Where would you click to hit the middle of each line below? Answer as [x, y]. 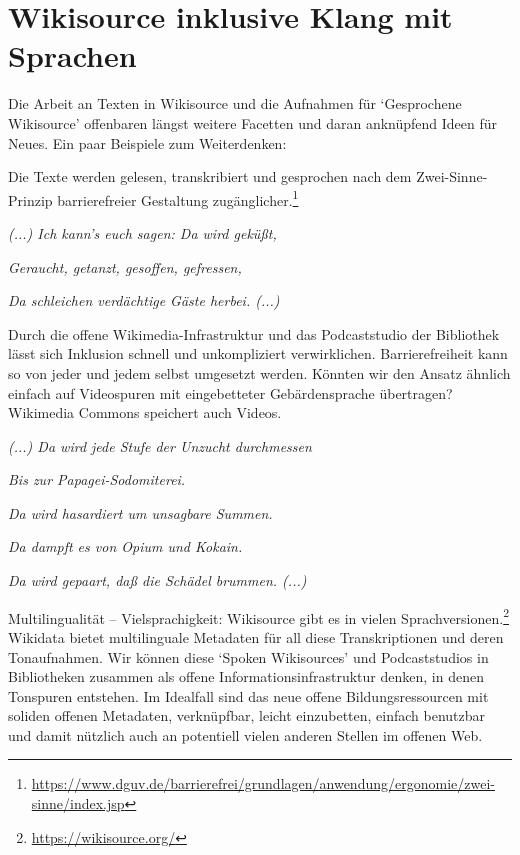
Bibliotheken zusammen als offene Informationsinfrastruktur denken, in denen [246, 676]
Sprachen [72, 55]
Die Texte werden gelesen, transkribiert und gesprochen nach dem [210, 176]
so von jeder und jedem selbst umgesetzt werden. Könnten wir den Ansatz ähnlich [259, 372]
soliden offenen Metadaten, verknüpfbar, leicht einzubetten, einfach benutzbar [247, 715]
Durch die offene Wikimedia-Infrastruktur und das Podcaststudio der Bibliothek [254, 333]
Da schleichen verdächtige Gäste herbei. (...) [144, 300]
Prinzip [30, 199]
